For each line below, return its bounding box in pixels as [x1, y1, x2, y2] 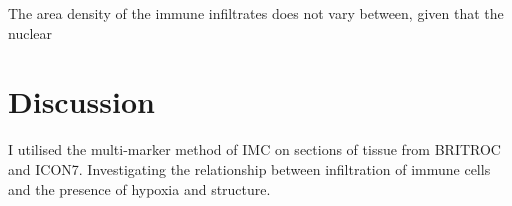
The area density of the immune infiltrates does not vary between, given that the [8, 3, 504, 23]
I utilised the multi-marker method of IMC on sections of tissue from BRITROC [8, 139, 501, 160]
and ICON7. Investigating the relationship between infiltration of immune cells [8, 158, 491, 179]
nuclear [8, 22, 52, 43]
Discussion [8, 81, 155, 122]
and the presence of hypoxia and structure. [8, 178, 271, 199]
